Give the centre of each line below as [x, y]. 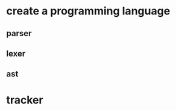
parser [19, 33]
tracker [25, 100]
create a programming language [88, 11]
